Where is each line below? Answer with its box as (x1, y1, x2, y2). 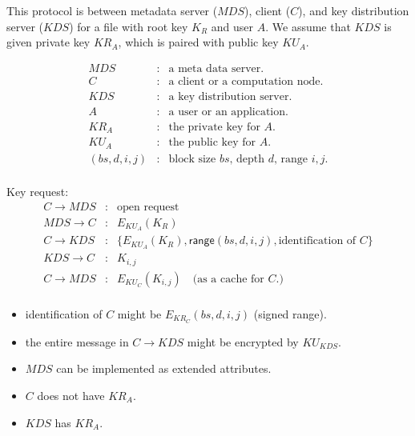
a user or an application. (168, 106, 288, 118)
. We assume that (265, 18, 351, 34)
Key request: (6, 182, 69, 199)
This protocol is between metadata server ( (6, 2, 218, 18)
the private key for (168, 121, 260, 133)
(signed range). (253, 305, 327, 322)
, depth (229, 153, 265, 165)
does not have (37, 386, 105, 403)
